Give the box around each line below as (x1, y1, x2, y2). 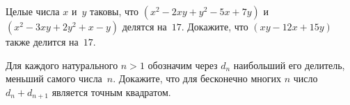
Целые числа (6, 4, 60, 18)
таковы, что (89, 4, 139, 18)
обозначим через (148, 57, 218, 72)
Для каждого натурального (6, 57, 118, 72)
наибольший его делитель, (233, 57, 345, 72)
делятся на (122, 19, 167, 33)
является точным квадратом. (51, 84, 171, 99)
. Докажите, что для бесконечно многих (113, 71, 282, 86)
